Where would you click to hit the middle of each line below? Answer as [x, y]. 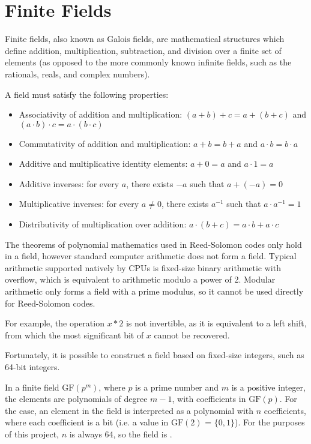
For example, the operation [55, 323]
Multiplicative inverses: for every [79, 204]
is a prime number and [177, 387]
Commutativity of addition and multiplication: [105, 143]
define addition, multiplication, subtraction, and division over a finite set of [143, 50]
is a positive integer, [268, 387]
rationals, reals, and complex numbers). [77, 73]
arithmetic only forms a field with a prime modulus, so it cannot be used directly [154, 291]
